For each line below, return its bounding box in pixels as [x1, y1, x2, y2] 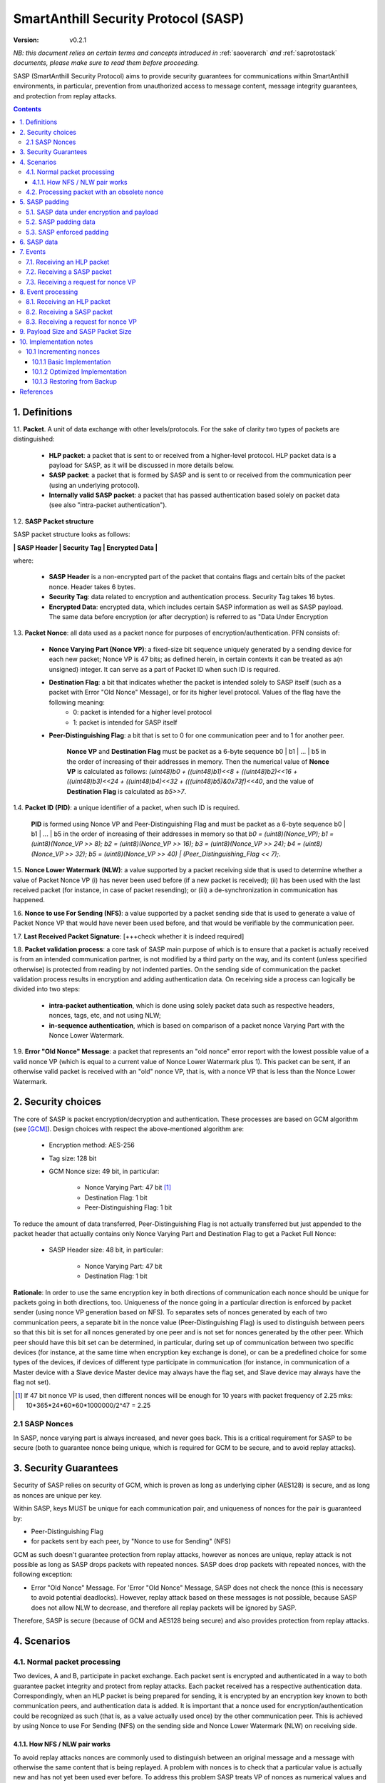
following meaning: [48, 698, 105, 706]
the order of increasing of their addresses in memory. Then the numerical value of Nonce [66, 757, 329, 766]
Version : [13, 36, 39, 44]
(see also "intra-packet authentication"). [48, 501, 168, 509]
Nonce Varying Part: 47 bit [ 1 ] [84, 1183, 171, 1192]
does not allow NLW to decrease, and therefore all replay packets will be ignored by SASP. [31, 1603, 297, 1612]
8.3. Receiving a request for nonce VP [26, 317, 137, 326]
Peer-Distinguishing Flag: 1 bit [84, 1203, 173, 1212]
